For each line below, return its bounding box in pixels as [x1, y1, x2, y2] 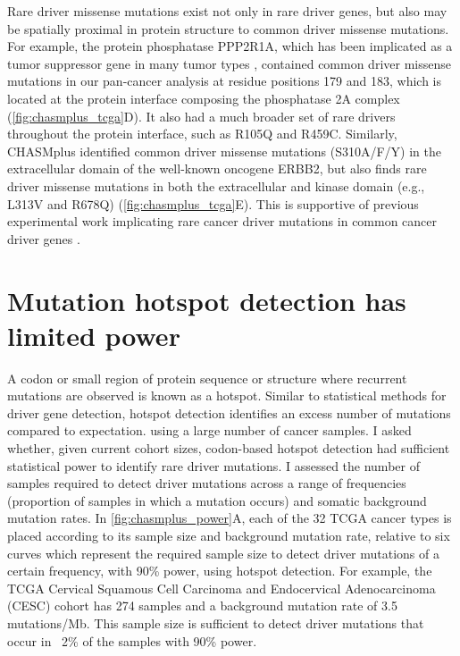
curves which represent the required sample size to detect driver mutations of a [7, 543, 439, 562]
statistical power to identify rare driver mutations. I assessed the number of [7, 456, 420, 475]
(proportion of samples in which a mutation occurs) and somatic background [7, 491, 427, 509]
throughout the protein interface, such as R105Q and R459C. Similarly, [7, 124, 397, 143]
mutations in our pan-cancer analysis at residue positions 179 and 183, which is [7, 71, 441, 90]
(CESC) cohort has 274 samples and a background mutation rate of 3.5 [7, 596, 397, 615]
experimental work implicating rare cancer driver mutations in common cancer [7, 212, 438, 231]
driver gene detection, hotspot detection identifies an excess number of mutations [7, 403, 451, 422]
